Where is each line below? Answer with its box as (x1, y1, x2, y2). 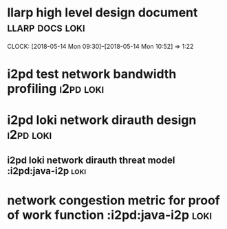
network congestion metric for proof (7, 193, 220, 208)
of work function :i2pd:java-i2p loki (7, 207, 212, 223)
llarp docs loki (7, 19, 85, 35)
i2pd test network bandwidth (7, 67, 177, 82)
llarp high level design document (7, 5, 198, 21)
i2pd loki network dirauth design (7, 112, 197, 128)
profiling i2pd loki (7, 81, 105, 97)
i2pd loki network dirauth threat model (7, 154, 175, 166)
